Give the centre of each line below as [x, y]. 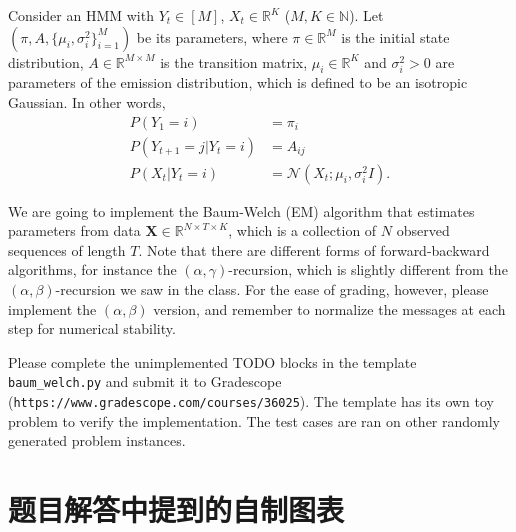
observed [423, 230]
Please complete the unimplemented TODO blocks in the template [212, 361]
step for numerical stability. [92, 328]
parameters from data [74, 230]
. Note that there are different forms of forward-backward [314, 249]
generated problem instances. [97, 440]
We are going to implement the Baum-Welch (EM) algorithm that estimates [241, 210]
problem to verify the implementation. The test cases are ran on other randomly [254, 420]
